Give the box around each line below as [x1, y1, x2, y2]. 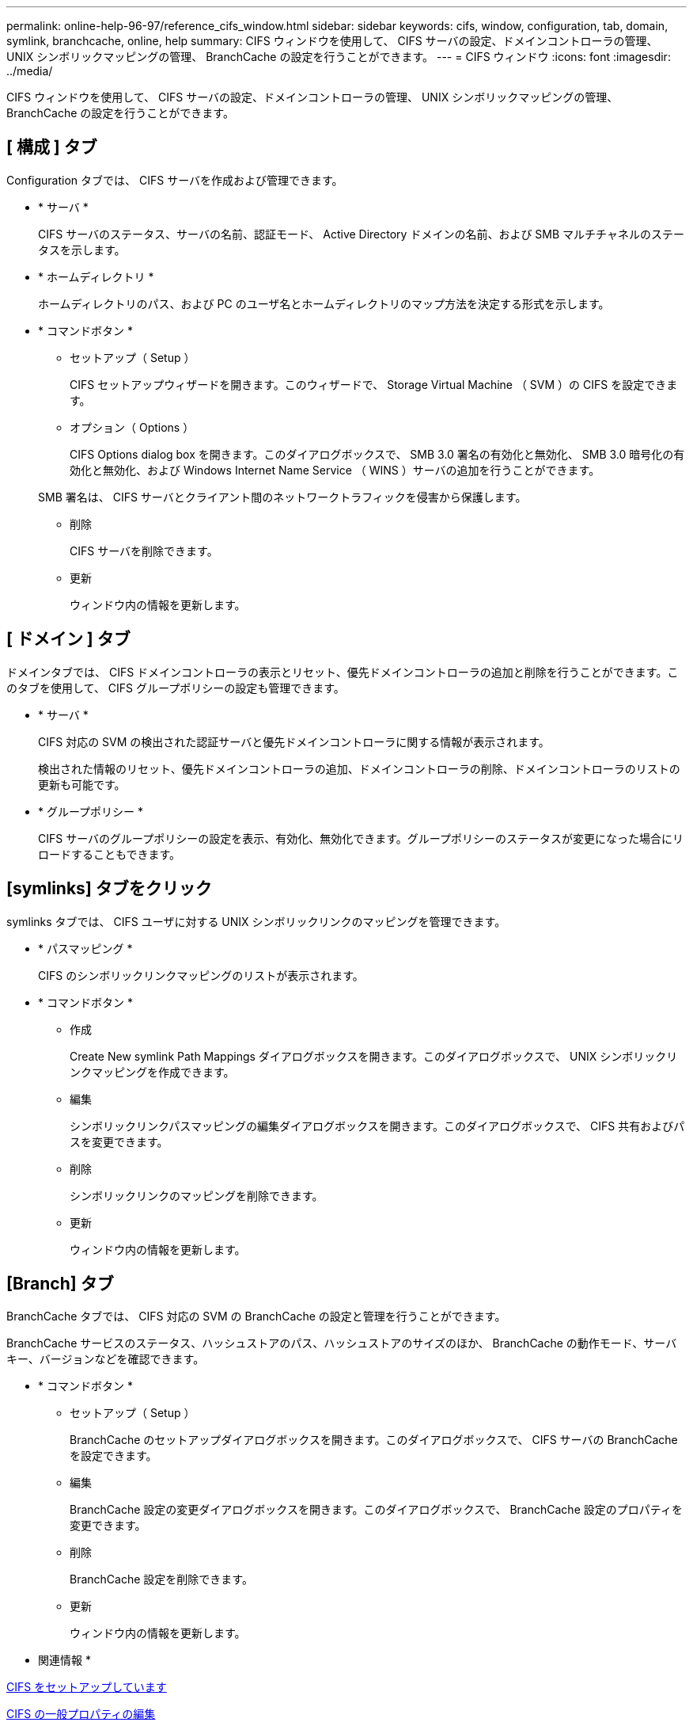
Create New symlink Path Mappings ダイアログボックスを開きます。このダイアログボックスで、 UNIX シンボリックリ [70, 1049, 678, 1063]
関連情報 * [38, 1653, 91, 1667]
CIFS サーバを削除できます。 [70, 543, 218, 558]
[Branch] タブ [6, 1273, 114, 1294]
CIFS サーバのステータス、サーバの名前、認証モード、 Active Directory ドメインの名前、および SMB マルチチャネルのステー [38, 227, 684, 241]
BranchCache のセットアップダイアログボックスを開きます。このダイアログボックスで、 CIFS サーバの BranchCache [70, 1433, 678, 1447]
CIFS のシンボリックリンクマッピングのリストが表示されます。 [38, 968, 364, 982]
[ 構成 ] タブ [6, 137, 97, 158]
